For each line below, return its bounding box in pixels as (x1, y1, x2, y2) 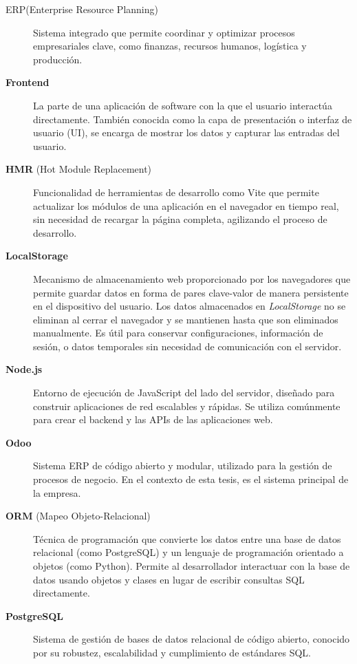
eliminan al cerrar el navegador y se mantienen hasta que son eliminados (33, 312, 338, 326)
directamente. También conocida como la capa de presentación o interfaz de (33, 111, 352, 126)
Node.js (6, 362, 43, 376)
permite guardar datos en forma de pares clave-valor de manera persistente (33, 285, 349, 299)
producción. (33, 52, 83, 66)
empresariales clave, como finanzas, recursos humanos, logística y (33, 39, 307, 53)
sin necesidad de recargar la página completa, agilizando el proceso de (33, 212, 327, 226)
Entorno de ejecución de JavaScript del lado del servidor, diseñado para (33, 385, 335, 400)
